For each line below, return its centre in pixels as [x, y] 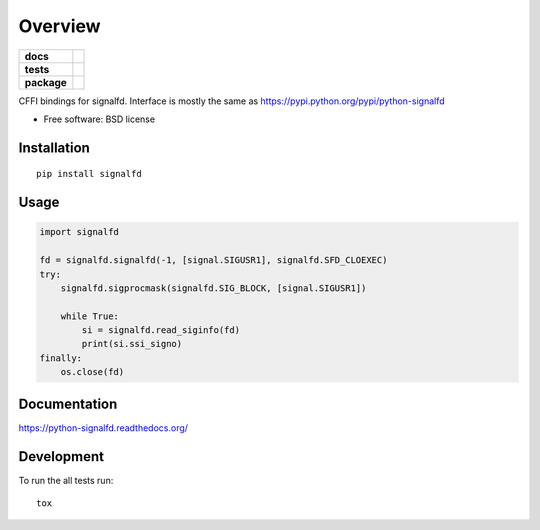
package [45, 82]
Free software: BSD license [99, 119]
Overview [59, 26]
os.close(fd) [92, 372]
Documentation [68, 403]
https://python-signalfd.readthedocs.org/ [103, 427]
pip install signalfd [89, 174]
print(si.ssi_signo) [132, 344]
